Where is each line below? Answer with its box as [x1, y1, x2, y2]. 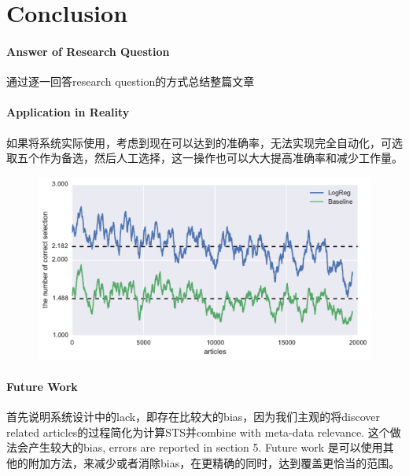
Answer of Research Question [6, 42, 170, 59]
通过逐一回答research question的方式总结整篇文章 [6, 73, 255, 90]
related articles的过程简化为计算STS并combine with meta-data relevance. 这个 [6, 423, 390, 440]
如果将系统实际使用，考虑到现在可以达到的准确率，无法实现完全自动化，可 [6, 134, 392, 150]
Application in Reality [6, 104, 130, 120]
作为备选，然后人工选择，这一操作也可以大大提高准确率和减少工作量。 [39, 149, 403, 166]
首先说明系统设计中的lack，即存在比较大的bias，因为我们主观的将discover [6, 408, 381, 425]
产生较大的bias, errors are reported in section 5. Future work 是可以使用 [28, 439, 383, 456]
